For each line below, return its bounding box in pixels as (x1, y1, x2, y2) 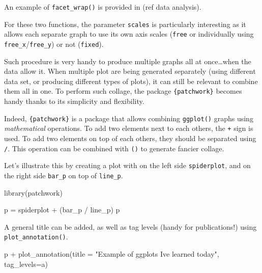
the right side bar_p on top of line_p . (4, 170, 123, 180)
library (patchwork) (4, 187, 63, 198)
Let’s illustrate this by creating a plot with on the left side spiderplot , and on (4, 160, 251, 171)
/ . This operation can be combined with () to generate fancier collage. (4, 143, 224, 153)
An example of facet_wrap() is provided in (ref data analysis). (4, 2, 201, 12)
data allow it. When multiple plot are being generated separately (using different (4, 66, 256, 76)
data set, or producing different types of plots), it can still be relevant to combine (4, 75, 258, 86)
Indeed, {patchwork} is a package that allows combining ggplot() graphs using (4, 113, 253, 123)
